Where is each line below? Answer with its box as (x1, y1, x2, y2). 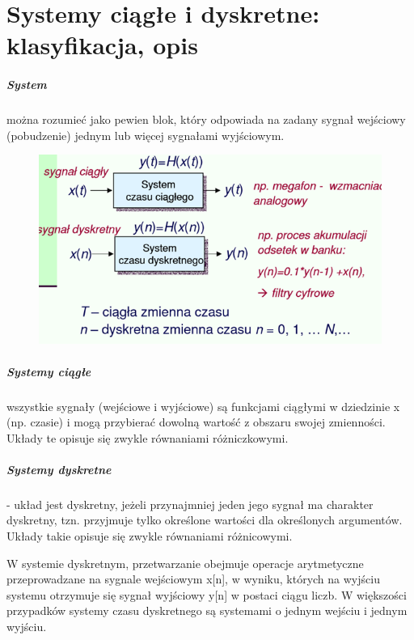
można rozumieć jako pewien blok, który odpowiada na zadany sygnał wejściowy (6, 111, 406, 128)
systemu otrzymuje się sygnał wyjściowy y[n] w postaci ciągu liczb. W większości (6, 586, 407, 603)
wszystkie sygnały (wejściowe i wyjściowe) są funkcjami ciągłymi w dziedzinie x (6, 397, 400, 414)
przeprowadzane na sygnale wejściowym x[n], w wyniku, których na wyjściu (6, 570, 380, 587)
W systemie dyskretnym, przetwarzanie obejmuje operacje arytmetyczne (6, 554, 364, 571)
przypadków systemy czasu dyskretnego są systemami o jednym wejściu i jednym (6, 602, 408, 619)
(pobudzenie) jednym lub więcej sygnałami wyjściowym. (6, 126, 285, 143)
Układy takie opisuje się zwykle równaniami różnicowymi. (6, 528, 293, 545)
